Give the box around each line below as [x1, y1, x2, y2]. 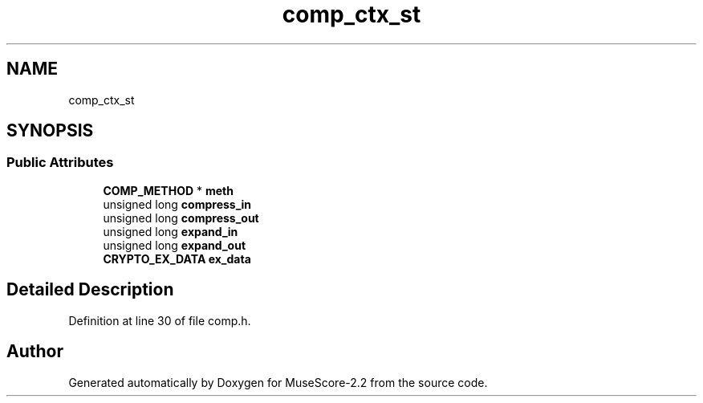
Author [6, 341, 63, 362]
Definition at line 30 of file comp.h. [68, 313, 251, 328]
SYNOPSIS [6, 120, 94, 141]
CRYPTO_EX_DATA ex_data [103, 251, 251, 266]
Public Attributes [6, 154, 114, 171]
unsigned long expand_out [103, 238, 246, 252]
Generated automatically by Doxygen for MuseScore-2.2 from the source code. [68, 375, 488, 389]
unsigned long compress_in [103, 197, 252, 211]
